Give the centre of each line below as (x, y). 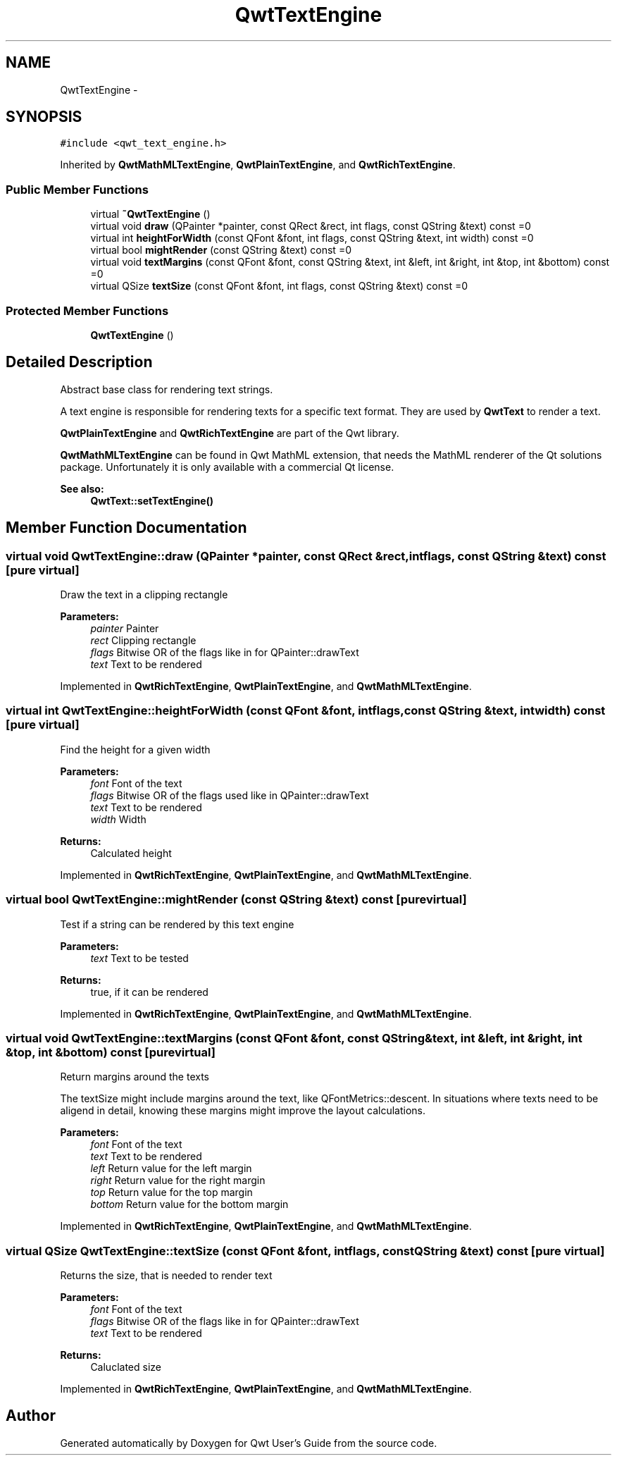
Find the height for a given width (135, 749)
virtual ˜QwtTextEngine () (150, 214)
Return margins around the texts (135, 1077)
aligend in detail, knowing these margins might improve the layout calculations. (243, 1111)
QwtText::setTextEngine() (152, 500)
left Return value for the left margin (171, 1169)
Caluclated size (126, 1367)
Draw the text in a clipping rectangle (144, 594)
